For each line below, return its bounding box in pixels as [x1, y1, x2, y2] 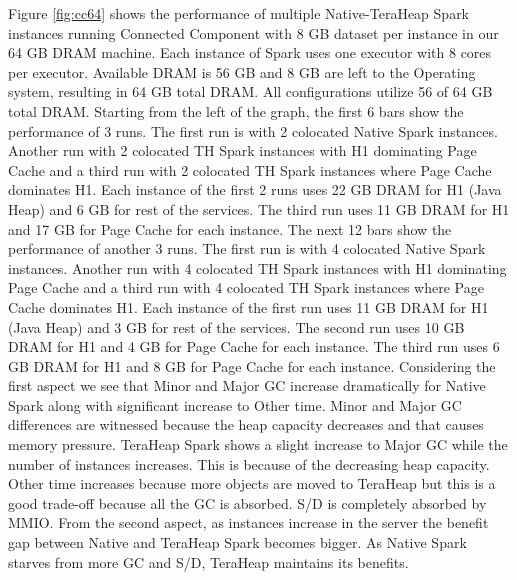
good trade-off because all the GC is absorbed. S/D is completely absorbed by [8, 492, 487, 513]
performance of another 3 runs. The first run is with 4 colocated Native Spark [8, 238, 486, 259]
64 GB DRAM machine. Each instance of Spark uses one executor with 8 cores [8, 42, 492, 63]
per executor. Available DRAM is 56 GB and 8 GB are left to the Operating [8, 61, 476, 82]
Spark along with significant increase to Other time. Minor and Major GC [8, 394, 462, 415]
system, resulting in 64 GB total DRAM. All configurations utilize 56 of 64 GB [8, 81, 493, 102]
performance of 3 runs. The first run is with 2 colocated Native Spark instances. [8, 120, 498, 141]
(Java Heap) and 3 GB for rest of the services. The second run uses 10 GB [8, 316, 465, 337]
